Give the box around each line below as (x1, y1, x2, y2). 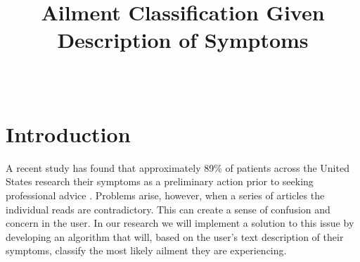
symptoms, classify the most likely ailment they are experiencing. (6, 243, 287, 258)
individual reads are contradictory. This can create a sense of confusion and (6, 201, 330, 216)
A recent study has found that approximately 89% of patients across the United (6, 160, 349, 175)
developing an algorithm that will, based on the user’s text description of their (6, 229, 344, 244)
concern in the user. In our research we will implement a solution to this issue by (6, 216, 354, 230)
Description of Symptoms (57, 25, 309, 54)
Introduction (6, 119, 131, 148)
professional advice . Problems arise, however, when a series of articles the (6, 188, 325, 203)
